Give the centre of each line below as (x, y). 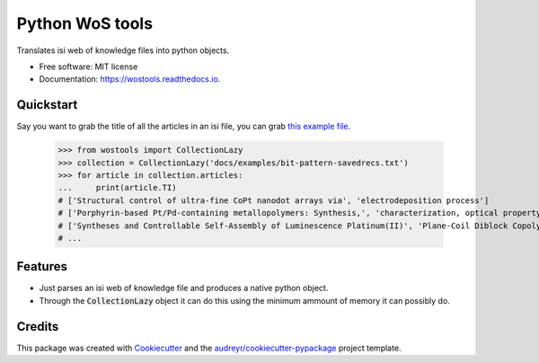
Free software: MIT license (88, 66)
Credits (38, 327)
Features (42, 266)
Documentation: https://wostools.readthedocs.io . (130, 79)
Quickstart (47, 105)
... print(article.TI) (117, 188)
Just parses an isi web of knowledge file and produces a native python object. (184, 288)
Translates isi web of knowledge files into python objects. (123, 50)
